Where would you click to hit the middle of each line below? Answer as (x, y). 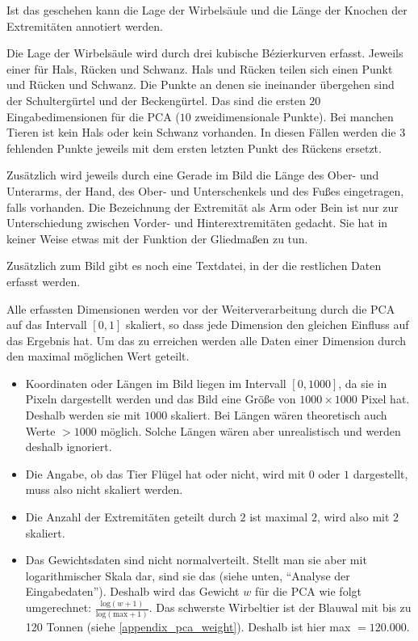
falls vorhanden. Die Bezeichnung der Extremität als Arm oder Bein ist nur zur (203, 207)
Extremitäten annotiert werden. (85, 25)
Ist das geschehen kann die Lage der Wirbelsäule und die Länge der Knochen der (207, 10)
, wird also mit (353, 517)
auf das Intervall (47, 325)
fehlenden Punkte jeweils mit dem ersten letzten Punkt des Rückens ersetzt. (194, 148)
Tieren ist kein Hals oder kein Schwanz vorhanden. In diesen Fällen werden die (201, 132)
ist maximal (279, 517)
